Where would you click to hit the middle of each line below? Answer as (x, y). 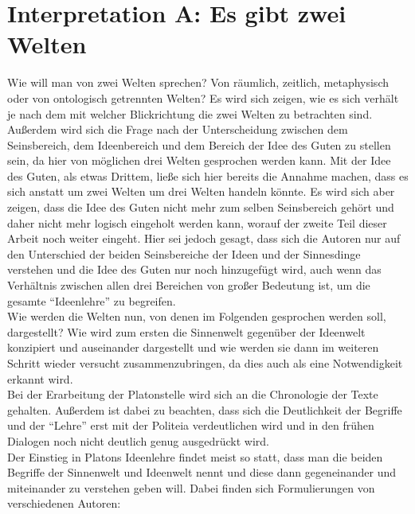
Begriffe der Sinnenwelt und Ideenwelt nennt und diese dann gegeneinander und (202, 472)
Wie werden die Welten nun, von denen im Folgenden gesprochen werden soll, (197, 316)
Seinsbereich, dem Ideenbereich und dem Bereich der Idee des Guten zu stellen (199, 144)
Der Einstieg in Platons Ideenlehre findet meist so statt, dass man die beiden (195, 456)
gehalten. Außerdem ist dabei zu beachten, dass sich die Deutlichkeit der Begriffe (205, 409)
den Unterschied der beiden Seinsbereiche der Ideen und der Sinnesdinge (184, 253)
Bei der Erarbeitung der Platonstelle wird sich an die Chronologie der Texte (193, 394)
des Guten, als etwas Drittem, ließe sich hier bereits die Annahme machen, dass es (208, 175)
